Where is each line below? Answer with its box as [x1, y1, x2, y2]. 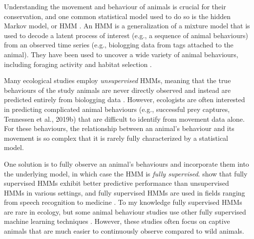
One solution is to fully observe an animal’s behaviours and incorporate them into [4, 158, 249, 169]
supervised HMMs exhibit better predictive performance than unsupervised [4, 178, 229, 188]
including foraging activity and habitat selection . [4, 59, 152, 69]
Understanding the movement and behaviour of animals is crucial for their [4, 1, 226, 11]
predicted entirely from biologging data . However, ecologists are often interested [4, 94, 245, 105]
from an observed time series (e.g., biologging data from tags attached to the [4, 40, 233, 50]
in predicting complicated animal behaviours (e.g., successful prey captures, [4, 104, 230, 114]
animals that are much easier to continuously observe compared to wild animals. [4, 226, 244, 236]
